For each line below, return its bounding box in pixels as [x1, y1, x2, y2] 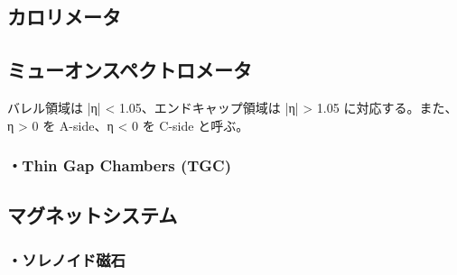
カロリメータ [7, 3, 121, 31]
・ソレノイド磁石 [7, 248, 126, 270]
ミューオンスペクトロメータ [7, 56, 253, 84]
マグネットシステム [7, 201, 178, 229]
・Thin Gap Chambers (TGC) [7, 154, 231, 177]
